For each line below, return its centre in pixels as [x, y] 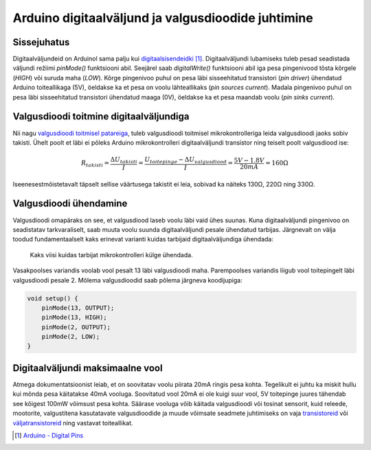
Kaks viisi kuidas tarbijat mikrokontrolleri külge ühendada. [111, 254]
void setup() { [53, 298]
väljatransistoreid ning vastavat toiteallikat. [73, 423]
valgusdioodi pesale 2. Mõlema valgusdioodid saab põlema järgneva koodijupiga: [128, 280]
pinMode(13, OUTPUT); [78, 308]
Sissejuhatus [41, 42]
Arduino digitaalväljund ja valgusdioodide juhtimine [163, 18]
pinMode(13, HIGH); [75, 318]
